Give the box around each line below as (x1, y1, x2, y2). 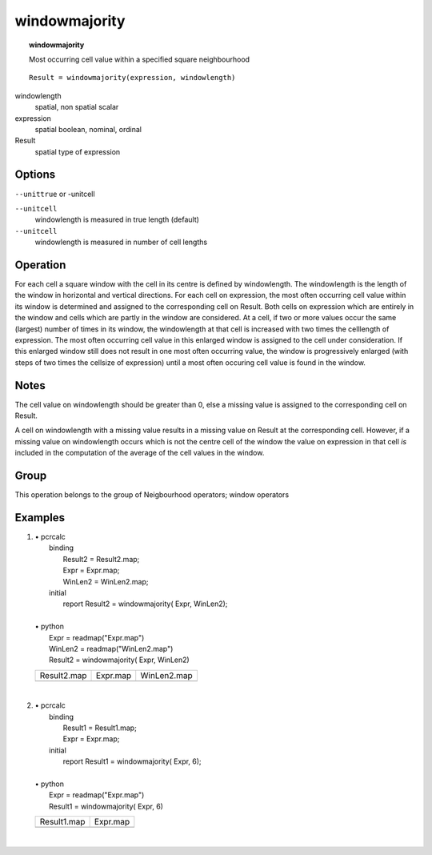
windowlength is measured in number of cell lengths (34, 237, 208, 247)
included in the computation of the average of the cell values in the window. (14, 448, 265, 458)
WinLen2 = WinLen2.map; (62, 576, 149, 586)
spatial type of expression (34, 147, 121, 156)
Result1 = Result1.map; (62, 723, 138, 733)
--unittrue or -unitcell (14, 189, 95, 199)
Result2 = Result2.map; (62, 554, 140, 564)
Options (14, 168, 56, 182)
